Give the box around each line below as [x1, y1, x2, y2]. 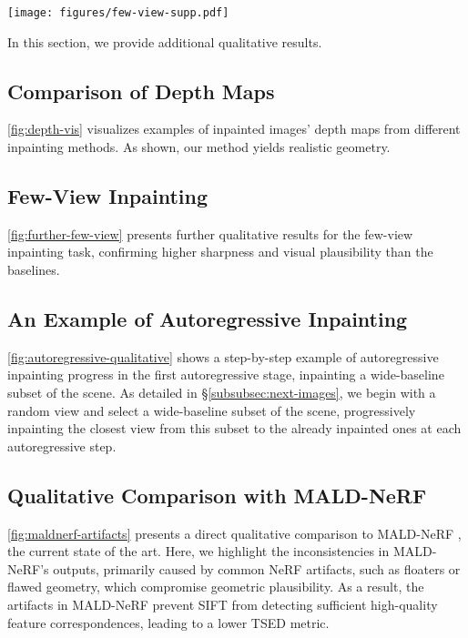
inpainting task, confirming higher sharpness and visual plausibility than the [7, 242, 433, 261]
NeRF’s [7, 559, 49, 578]
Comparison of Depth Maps [7, 76, 275, 105]
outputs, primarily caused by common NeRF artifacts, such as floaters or [53, 559, 461, 578]
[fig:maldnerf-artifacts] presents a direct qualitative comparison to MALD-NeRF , [7, 523, 462, 542]
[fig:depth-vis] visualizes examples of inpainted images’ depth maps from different [7, 119, 461, 138]
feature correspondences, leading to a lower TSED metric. [7, 613, 330, 632]
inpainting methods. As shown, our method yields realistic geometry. [7, 137, 391, 157]
